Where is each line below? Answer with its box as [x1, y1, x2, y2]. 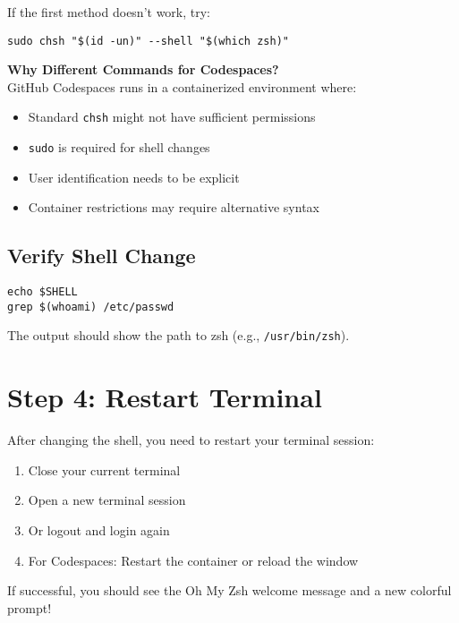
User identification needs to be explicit [28, 167, 240, 186]
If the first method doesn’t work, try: [7, 3, 211, 21]
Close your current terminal [28, 460, 181, 479]
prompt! [7, 598, 52, 617]
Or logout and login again [28, 521, 170, 540]
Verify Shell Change [7, 242, 196, 269]
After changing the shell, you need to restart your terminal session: [7, 431, 375, 449]
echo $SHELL [7, 286, 78, 299]
